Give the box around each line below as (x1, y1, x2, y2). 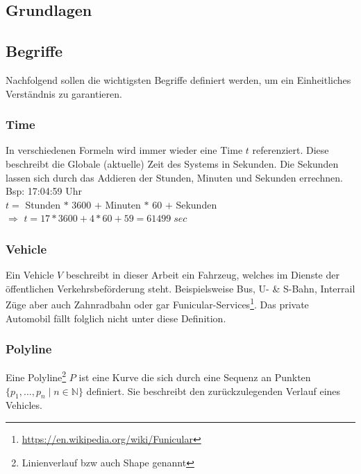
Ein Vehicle (6, 267, 54, 282)
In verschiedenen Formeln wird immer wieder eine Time (6, 143, 243, 157)
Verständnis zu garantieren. (6, 86, 122, 100)
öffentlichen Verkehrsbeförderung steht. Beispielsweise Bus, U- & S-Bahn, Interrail (6, 281, 355, 295)
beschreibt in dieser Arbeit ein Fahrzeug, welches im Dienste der (65, 267, 339, 282)
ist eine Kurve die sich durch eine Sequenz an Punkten (78, 370, 311, 385)
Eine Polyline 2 (6, 368, 67, 385)
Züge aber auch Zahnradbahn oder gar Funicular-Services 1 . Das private (6, 295, 309, 312)
